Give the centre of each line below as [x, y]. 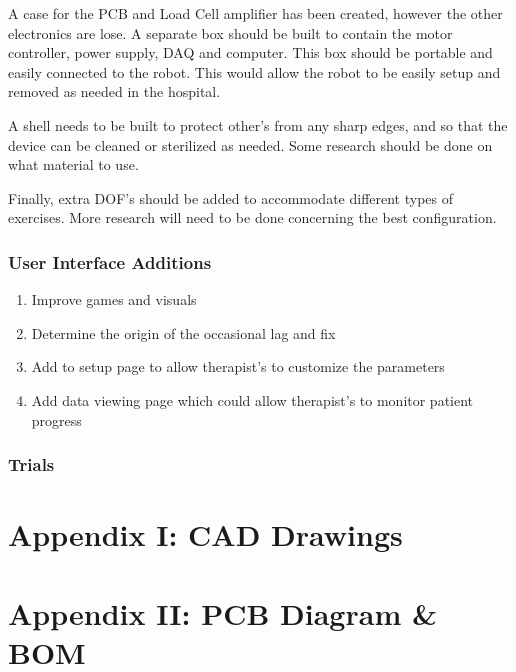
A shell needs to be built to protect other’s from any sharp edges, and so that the [258, 124]
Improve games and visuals [114, 299]
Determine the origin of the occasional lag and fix [183, 332]
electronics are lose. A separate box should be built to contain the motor [230, 32]
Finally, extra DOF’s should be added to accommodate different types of [231, 197]
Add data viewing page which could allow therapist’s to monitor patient [252, 399]
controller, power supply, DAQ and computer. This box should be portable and [250, 52]
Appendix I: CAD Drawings [205, 534]
